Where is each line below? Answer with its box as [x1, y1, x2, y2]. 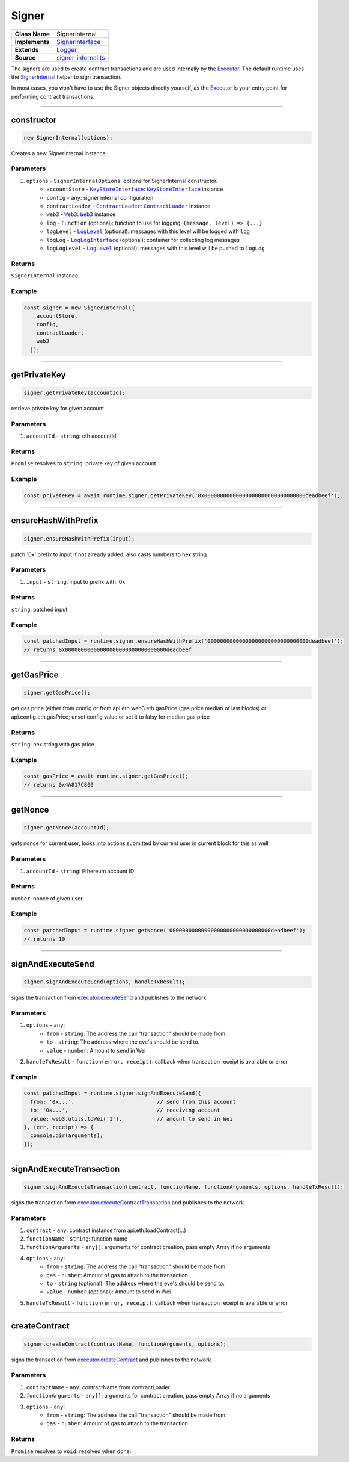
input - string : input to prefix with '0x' [26, 578, 127, 585]
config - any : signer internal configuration [46, 194, 154, 201]
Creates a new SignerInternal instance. [11, 149, 108, 156]
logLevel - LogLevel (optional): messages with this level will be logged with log [46, 228, 250, 235]
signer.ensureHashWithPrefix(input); [23, 535, 135, 542]
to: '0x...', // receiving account [30, 1107, 220, 1114]
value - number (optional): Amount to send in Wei [46, 1288, 171, 1295]
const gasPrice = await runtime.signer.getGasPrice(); [23, 773, 189, 779]
